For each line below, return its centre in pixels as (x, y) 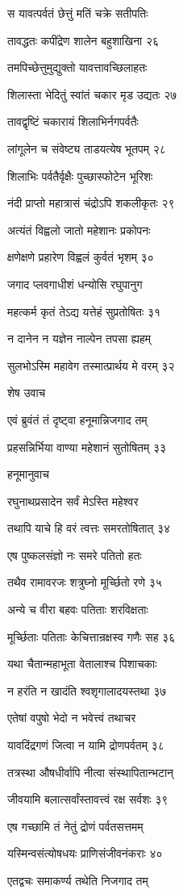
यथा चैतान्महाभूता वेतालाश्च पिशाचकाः (82, 664)
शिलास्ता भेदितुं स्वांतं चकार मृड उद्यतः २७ (92, 94)
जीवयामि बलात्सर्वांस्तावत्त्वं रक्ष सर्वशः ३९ (88, 799)
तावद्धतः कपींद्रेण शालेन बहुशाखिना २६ (83, 40)
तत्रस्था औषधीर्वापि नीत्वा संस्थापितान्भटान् (91, 772)
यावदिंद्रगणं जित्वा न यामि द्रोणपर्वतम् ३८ (86, 745)
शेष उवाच (27, 393)
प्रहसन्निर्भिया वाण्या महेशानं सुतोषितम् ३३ (87, 447)
